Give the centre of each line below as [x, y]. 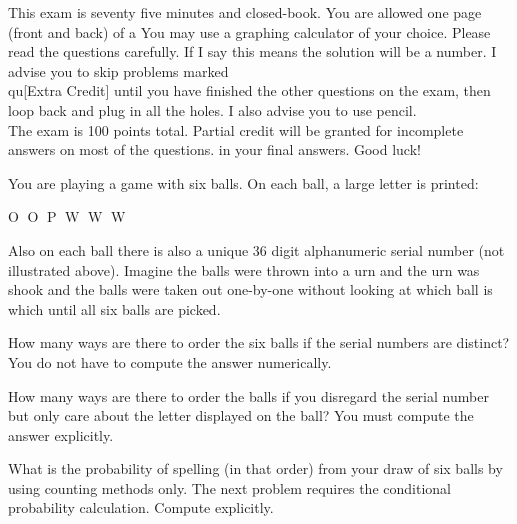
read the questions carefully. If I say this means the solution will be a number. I [252, 51]
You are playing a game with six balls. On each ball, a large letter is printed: [243, 182]
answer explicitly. [61, 434]
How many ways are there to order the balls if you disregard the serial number [248, 395]
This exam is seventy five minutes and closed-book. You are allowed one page [245, 12]
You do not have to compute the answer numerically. [170, 361]
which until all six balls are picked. [114, 308]
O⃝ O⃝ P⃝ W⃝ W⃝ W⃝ [69, 216]
